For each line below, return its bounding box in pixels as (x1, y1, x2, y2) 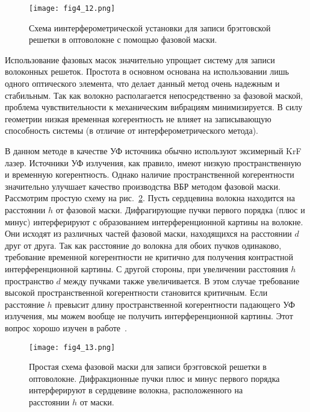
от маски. (79, 395, 114, 408)
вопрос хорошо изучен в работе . (5, 321, 127, 334)
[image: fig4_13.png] (29, 343, 116, 352)
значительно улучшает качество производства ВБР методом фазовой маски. (5, 179, 281, 192)
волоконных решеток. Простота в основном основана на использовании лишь (5, 65, 289, 78)
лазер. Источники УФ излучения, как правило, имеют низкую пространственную (5, 156, 302, 169)
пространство (5, 274, 54, 287)
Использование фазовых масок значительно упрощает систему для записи (5, 53, 275, 66)
